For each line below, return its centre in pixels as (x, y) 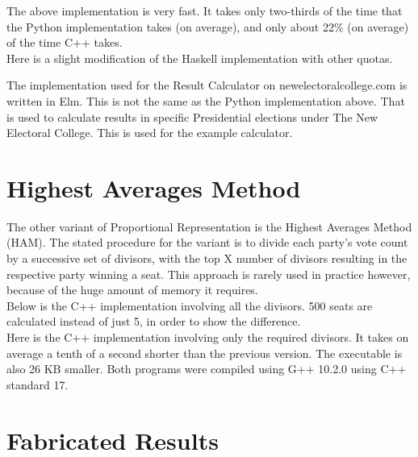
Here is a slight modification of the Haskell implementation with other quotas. (200, 58)
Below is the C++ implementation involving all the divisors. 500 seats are (190, 305)
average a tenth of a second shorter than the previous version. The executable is (205, 353)
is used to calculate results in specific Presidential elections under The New (192, 116)
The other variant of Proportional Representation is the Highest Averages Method (209, 226)
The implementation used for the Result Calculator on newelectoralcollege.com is (207, 85)
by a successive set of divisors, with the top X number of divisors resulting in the (207, 258)
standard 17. (38, 384)
